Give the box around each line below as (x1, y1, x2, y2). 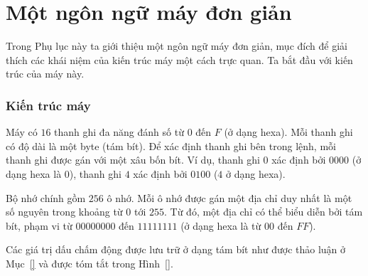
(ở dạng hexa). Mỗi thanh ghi (224, 124, 353, 139)
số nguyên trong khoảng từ (6, 204, 123, 219)
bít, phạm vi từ (6, 218, 72, 233)
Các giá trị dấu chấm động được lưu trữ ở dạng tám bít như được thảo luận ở (6, 242, 346, 257)
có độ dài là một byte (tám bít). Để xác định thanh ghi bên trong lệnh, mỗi (6, 138, 336, 153)
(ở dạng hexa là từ (180, 218, 261, 233)
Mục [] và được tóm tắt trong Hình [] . (6, 255, 173, 270)
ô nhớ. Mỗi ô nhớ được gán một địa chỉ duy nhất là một (107, 190, 352, 205)
